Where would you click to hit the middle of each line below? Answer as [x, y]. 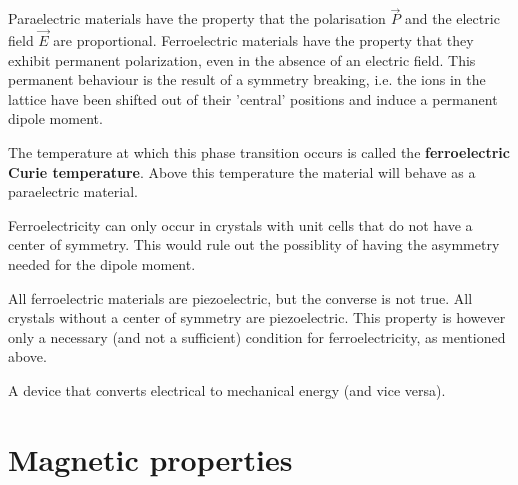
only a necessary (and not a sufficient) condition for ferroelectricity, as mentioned [257, 336]
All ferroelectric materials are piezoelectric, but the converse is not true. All [240, 297]
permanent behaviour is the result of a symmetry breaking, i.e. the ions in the [247, 79]
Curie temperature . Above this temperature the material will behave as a [242, 171]
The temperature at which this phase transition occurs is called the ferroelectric [259, 152]
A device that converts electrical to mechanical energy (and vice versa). [227, 389]
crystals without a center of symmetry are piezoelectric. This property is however [257, 317]
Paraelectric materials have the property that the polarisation [197, 18]
